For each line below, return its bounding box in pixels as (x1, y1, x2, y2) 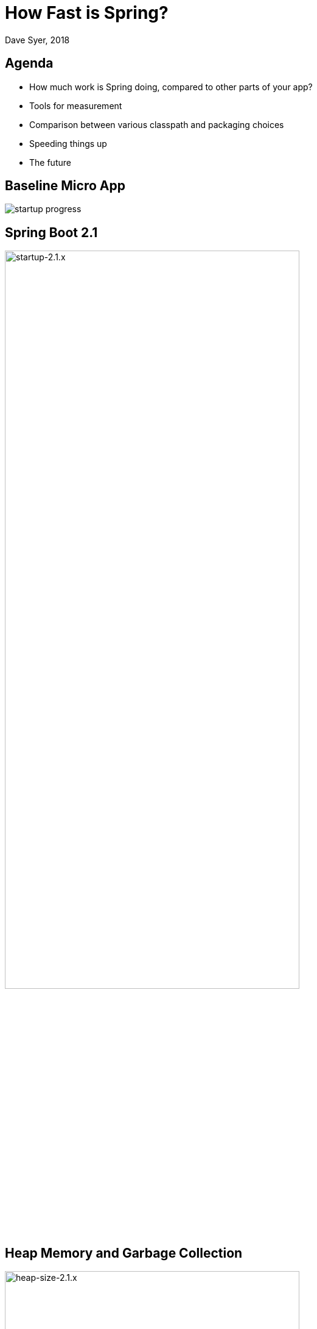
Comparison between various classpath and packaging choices (29, 119, 284, 130)
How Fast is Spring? (5, 2, 169, 23)
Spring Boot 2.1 (5, 224, 98, 240)
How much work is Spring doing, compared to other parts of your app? (29, 81, 313, 92)
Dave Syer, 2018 (5, 34, 70, 45)
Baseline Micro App (5, 178, 125, 194)
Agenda (5, 55, 54, 71)
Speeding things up (29, 138, 107, 149)
